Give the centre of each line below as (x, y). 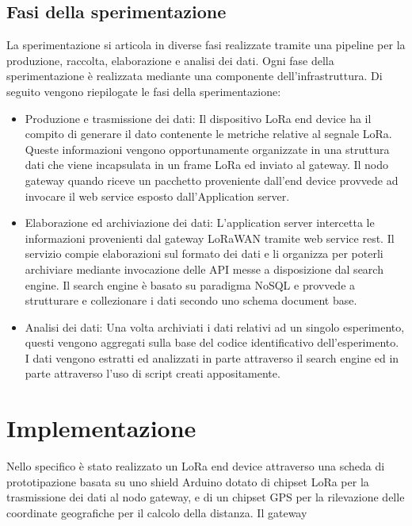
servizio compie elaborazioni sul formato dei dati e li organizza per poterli (204, 253)
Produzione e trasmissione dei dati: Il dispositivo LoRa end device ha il (198, 118)
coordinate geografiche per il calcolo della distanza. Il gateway (157, 512)
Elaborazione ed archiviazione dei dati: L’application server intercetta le (200, 223)
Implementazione (101, 428)
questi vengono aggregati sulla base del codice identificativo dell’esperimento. (212, 342)
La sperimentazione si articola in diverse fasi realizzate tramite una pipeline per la (206, 45)
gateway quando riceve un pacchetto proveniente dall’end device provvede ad (212, 180)
